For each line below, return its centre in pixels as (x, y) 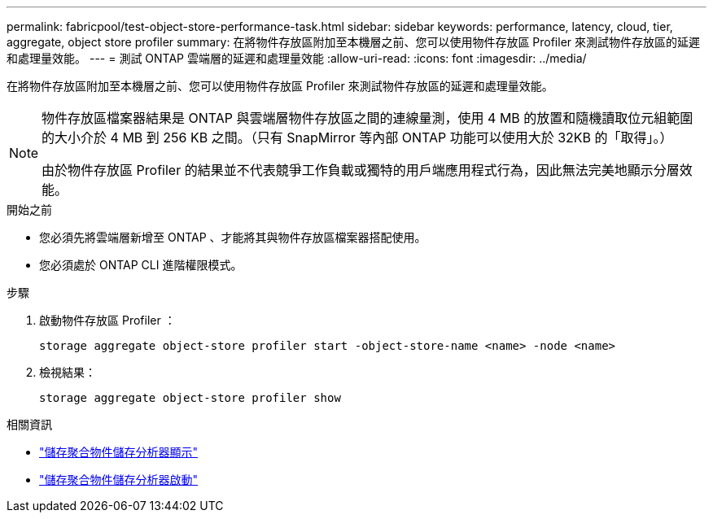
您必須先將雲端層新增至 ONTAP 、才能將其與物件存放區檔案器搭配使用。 (233, 237)
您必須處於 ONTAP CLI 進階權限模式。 (141, 265)
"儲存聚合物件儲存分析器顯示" (119, 452)
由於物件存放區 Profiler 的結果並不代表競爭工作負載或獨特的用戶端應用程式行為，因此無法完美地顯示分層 (361, 170)
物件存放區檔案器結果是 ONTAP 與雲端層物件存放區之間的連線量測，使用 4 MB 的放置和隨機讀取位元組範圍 (367, 118)
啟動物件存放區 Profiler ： (107, 320)
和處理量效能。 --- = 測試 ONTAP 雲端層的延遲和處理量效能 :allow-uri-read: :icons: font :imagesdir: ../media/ (297, 58)
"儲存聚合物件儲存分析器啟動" (119, 480)
